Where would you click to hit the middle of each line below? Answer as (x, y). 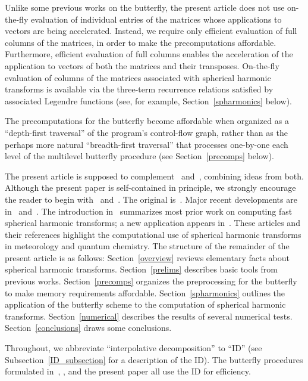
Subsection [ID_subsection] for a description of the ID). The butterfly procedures (154, 359)
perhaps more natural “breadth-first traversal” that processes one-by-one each (147, 144)
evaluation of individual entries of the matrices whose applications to (156, 19)
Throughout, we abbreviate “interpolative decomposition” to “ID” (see (133, 348)
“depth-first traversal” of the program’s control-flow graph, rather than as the (146, 132)
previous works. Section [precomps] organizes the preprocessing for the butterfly (151, 281)
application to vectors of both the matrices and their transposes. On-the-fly (142, 65)
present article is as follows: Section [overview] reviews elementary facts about (147, 257)
